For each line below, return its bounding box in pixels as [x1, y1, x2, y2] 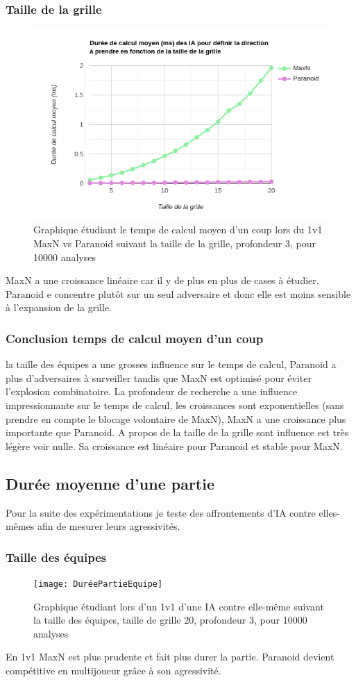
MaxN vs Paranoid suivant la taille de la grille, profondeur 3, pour [33, 236, 316, 250]
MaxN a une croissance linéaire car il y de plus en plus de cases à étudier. [6, 273, 319, 288]
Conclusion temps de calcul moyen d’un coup [6, 329, 264, 347]
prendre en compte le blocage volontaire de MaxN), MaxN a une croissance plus [6, 411, 346, 426]
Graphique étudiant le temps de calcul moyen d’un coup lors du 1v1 [33, 222, 323, 237]
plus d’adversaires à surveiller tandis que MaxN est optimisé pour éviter [6, 370, 312, 385]
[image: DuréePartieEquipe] [33, 579, 163, 589]
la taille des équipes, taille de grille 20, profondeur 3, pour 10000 [33, 613, 307, 627]
